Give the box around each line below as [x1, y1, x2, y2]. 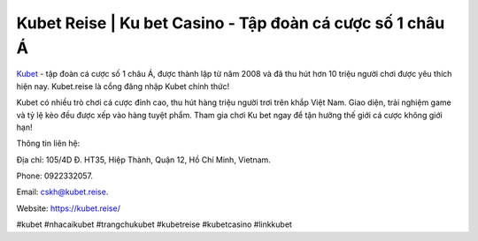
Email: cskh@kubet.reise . [16, 186, 109, 198]
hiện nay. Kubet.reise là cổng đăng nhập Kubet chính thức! [16, 80, 230, 92]
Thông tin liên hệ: [16, 138, 81, 149]
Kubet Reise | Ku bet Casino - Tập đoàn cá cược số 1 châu [16, 13, 445, 33]
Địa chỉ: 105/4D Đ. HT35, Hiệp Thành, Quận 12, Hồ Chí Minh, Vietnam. [16, 154, 272, 165]
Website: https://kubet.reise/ [16, 203, 121, 214]
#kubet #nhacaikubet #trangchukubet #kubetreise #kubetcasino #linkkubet [16, 219, 292, 230]
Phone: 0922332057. [16, 170, 93, 181]
